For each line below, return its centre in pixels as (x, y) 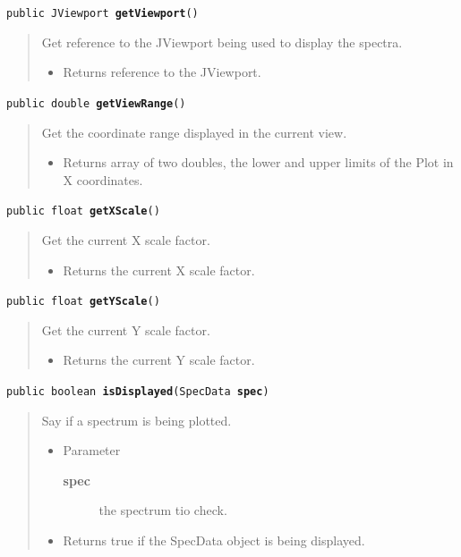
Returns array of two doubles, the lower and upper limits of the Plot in (258, 162)
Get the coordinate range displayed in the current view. (194, 132)
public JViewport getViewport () (102, 13)
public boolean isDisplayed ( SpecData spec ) (138, 391)
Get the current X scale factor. (126, 239)
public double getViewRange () (96, 103)
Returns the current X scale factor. (159, 270)
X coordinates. (103, 179)
